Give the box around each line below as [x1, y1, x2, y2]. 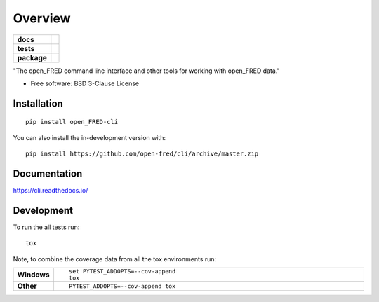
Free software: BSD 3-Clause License [30, 79, 140, 88]
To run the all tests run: [13, 223, 80, 231]
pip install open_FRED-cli [25, 118, 119, 126]
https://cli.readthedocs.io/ [13, 186, 88, 195]
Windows [17, 270, 50, 280]
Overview [13, 11, 71, 26]
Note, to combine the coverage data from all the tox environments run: [13, 254, 217, 263]
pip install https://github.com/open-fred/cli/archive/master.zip [25, 150, 259, 158]
